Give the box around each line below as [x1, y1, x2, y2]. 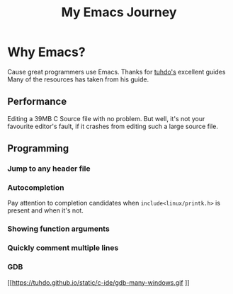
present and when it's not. [7, 206, 84, 215]
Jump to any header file [7, 164, 91, 174]
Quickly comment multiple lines [7, 243, 119, 253]
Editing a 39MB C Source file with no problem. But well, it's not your [7, 114, 205, 123]
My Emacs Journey [61, 4, 177, 21]
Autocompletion [7, 182, 64, 192]
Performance [7, 96, 67, 108]
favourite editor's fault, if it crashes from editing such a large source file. [7, 122, 218, 130]
